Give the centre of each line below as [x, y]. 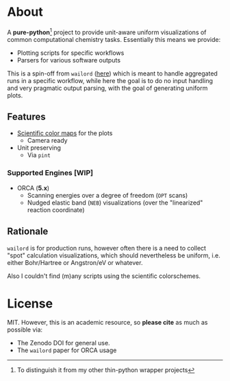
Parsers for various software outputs [69, 60]
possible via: [25, 330]
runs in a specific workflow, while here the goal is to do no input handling [110, 80]
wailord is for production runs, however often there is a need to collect [107, 248]
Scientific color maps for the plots [65, 133]
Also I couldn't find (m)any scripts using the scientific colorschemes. [104, 276]
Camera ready [47, 141]
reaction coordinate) [56, 209]
